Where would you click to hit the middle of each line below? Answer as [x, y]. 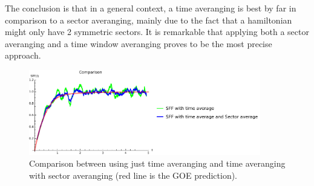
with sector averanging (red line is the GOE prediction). [133, 175]
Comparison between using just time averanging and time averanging [157, 163]
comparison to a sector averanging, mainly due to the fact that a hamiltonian [149, 20]
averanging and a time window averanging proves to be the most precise [139, 43]
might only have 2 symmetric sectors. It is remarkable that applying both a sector [157, 32]
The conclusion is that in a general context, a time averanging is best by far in [151, 8]
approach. [23, 55]
